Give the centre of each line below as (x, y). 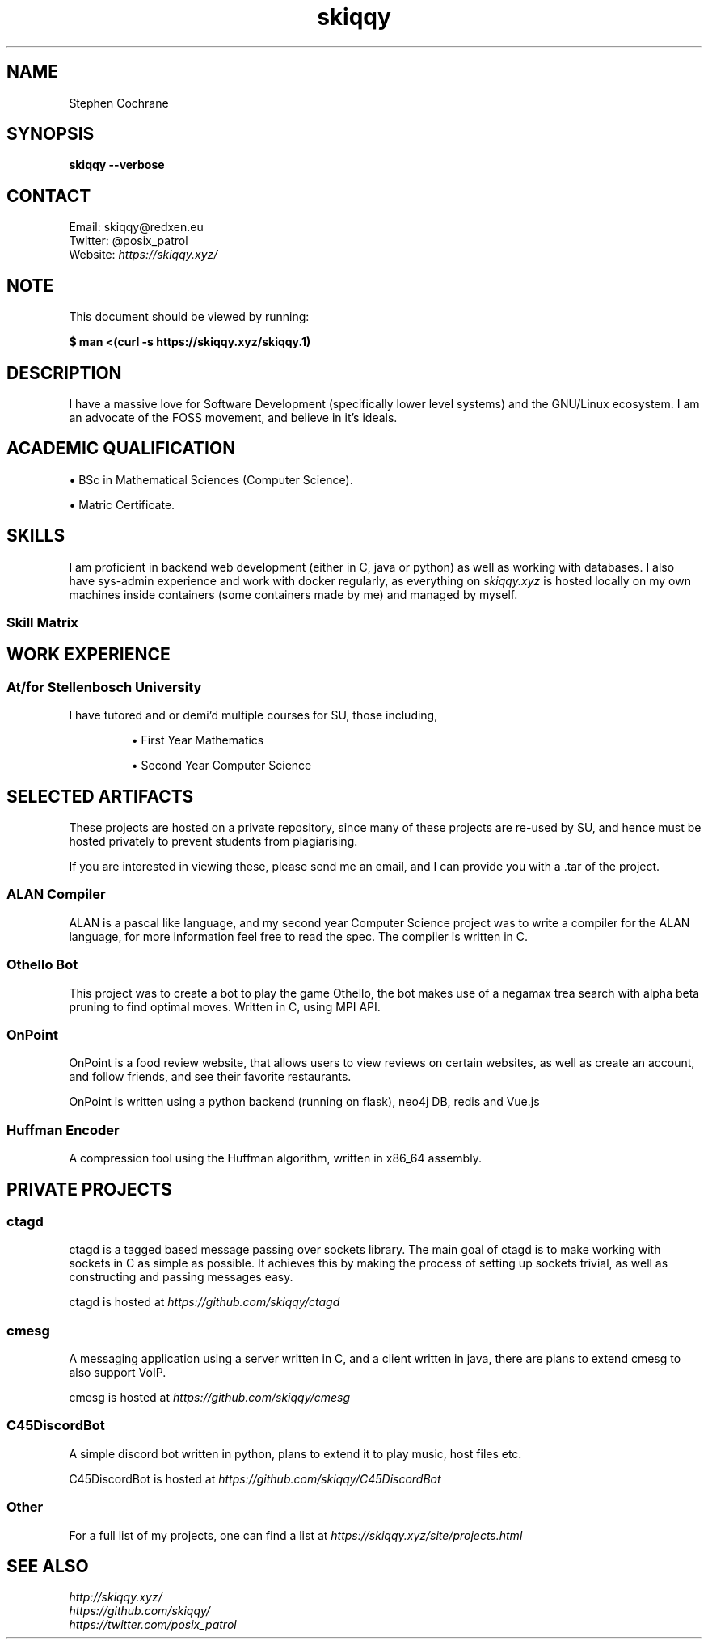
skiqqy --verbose (117, 165)
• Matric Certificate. (122, 504)
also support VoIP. (118, 1373)
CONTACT (49, 196)
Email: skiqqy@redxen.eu (136, 227)
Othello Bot (42, 965)
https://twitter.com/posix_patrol (153, 1625)
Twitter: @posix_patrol (129, 241)
